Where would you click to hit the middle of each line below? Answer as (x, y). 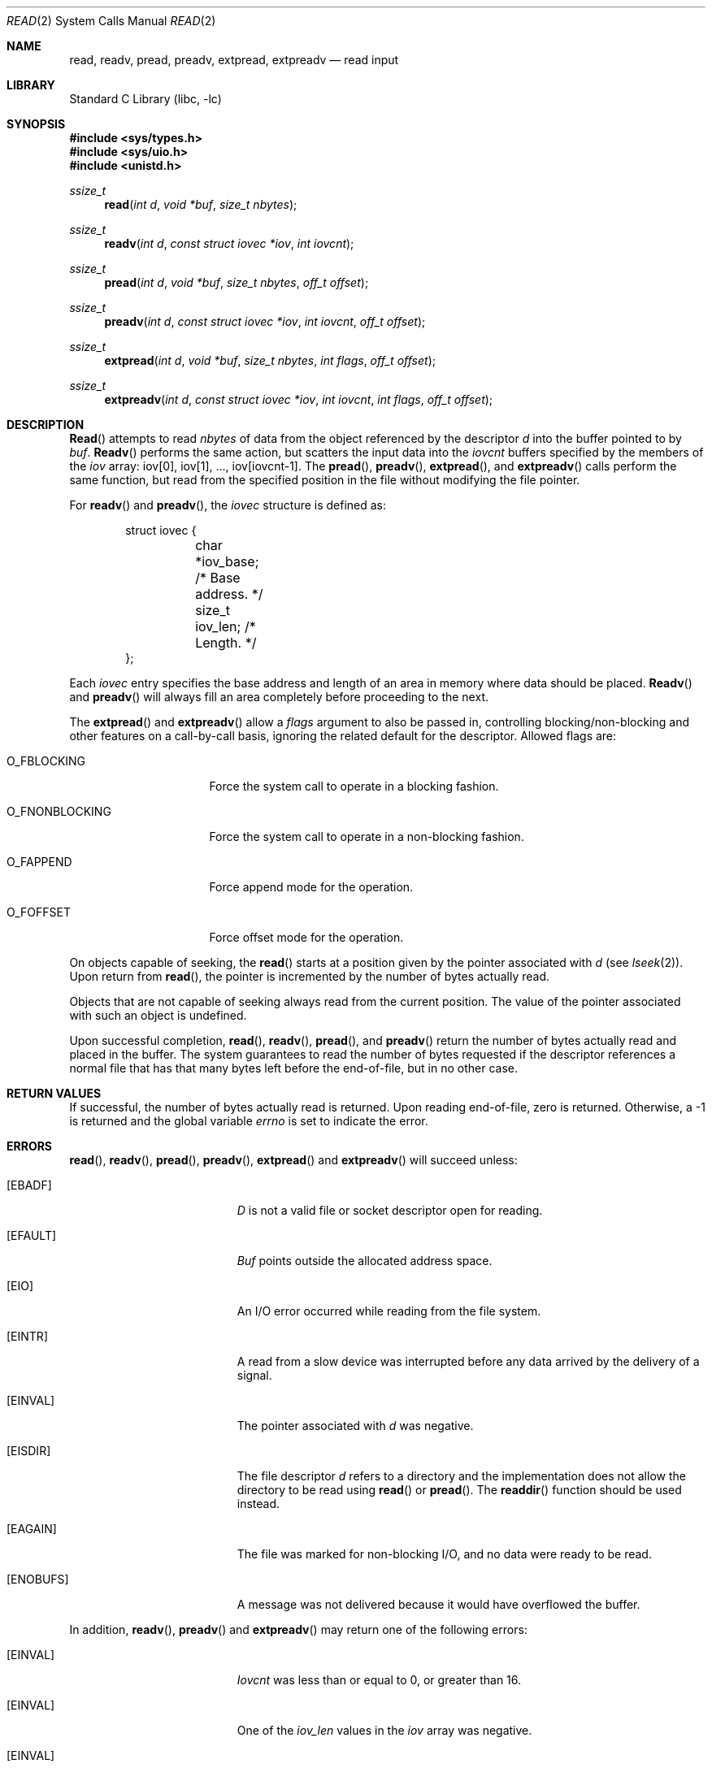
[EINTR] (27, 1336)
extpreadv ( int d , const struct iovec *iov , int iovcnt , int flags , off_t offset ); (299, 399)
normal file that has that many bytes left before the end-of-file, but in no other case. (294, 1068)
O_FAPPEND (39, 862)
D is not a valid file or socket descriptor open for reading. (390, 1210)
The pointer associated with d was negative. (355, 1426)
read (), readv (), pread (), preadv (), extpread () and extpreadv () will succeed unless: (293, 1160)
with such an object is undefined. (158, 1015)
